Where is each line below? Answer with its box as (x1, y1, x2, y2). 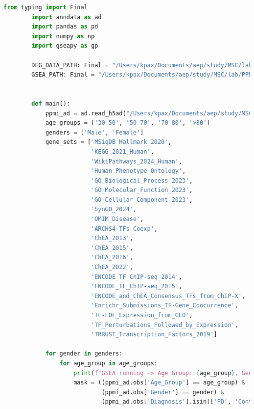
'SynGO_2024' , (91, 206, 137, 213)
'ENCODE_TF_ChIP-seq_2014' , (91, 273, 183, 280)
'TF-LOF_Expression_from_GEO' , (91, 312, 193, 319)
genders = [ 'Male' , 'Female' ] (45, 129, 144, 136)
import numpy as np (31, 32, 95, 40)
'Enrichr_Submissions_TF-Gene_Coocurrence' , (91, 302, 238, 309)
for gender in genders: (45, 350, 123, 357)
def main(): (31, 100, 70, 107)
